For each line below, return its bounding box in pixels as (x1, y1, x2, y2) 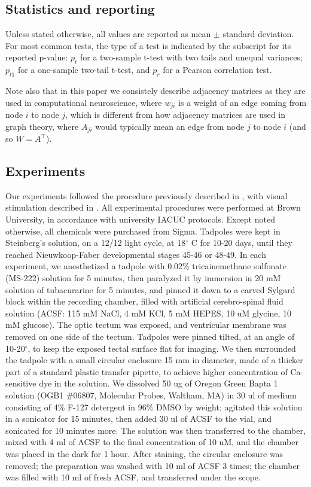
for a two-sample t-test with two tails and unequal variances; (80, 51, 303, 63)
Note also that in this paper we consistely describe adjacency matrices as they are (5, 84, 306, 96)
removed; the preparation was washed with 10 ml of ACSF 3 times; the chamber (5, 459, 300, 471)
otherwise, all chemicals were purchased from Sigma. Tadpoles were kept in (5, 224, 280, 237)
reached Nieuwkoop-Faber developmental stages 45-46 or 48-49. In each (5, 248, 266, 260)
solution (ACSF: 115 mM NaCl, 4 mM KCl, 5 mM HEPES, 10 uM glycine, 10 (5, 306, 292, 319)
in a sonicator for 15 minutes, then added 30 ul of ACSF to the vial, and (5, 412, 272, 425)
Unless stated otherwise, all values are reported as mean (5, 28, 211, 40)
